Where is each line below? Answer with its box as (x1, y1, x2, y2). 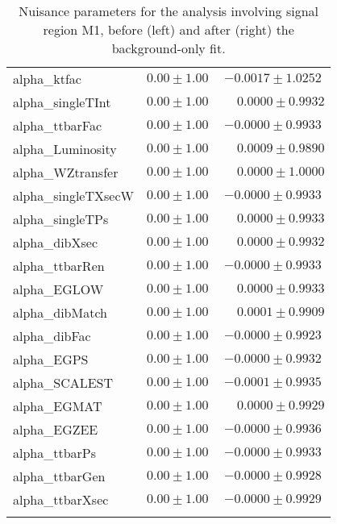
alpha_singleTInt (13, 93, 111, 111)
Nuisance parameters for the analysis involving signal (19, 2, 319, 20)
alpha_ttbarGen (13, 467, 106, 485)
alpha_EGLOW (13, 280, 104, 298)
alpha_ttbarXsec (13, 490, 109, 509)
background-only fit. (111, 39, 226, 57)
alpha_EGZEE (13, 420, 98, 439)
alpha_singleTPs (13, 210, 109, 228)
